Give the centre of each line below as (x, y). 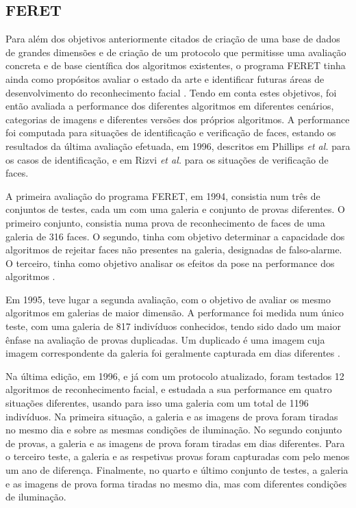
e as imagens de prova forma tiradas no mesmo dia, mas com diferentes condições (176, 483)
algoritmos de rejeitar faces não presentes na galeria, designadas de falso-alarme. (174, 250)
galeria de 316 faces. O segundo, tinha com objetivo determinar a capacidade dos (175, 236)
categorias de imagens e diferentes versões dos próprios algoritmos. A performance (178, 119)
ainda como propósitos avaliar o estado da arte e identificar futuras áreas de (165, 78)
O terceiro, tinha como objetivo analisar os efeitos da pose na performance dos (170, 263)
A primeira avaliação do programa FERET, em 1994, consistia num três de (163, 195)
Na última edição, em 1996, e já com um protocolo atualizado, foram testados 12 (175, 376)
